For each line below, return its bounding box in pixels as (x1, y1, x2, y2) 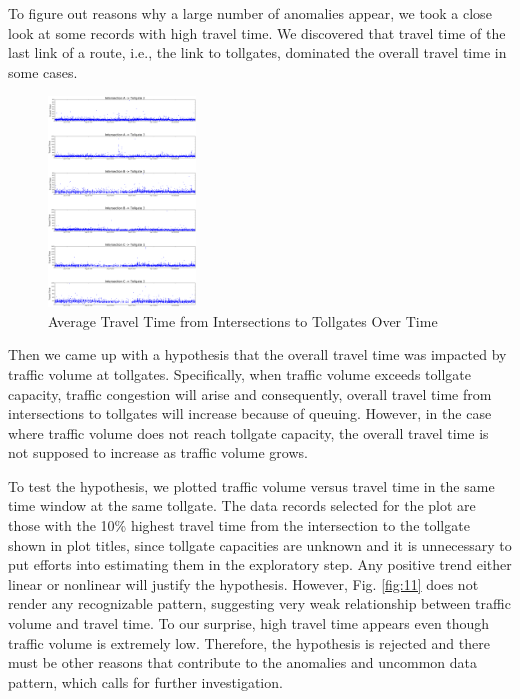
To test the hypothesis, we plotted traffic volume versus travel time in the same (8, 475, 495, 496)
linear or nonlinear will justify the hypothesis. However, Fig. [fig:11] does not (8, 573, 479, 594)
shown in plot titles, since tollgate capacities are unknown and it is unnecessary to (8, 534, 512, 555)
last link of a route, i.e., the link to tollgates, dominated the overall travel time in (8, 42, 507, 63)
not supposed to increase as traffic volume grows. (8, 442, 308, 463)
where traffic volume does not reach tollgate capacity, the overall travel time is (8, 422, 489, 443)
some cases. (8, 61, 78, 82)
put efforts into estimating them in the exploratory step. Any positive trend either (8, 554, 512, 575)
